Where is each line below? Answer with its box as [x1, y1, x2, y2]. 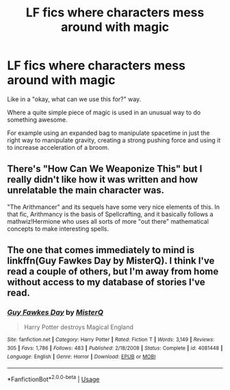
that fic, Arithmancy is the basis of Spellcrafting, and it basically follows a [7, 210, 214, 218]
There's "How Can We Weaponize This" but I [7, 163, 203, 175]
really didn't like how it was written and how [7, 174, 199, 185]
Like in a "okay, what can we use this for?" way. [7, 94, 142, 103]
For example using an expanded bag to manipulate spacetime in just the [7, 129, 210, 137]
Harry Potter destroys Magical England [23, 323, 133, 331]
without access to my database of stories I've [7, 276, 205, 288]
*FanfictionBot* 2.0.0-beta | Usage [7, 374, 100, 384]
